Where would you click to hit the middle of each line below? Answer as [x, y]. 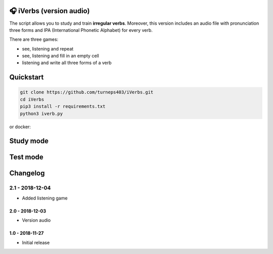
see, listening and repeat [48, 48]
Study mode [29, 141]
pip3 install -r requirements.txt [63, 107]
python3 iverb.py [41, 113]
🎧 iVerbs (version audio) [50, 11]
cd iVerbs [32, 99]
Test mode [27, 157]
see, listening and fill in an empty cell [61, 56]
